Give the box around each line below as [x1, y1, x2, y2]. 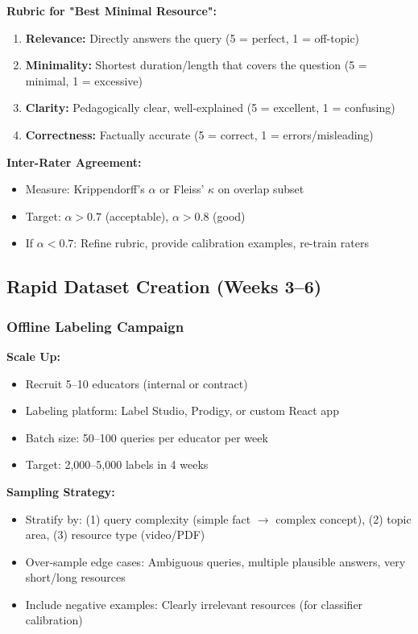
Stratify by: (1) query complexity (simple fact [25, 510, 251, 527]
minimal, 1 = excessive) [25, 72, 143, 89]
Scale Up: [6, 347, 60, 364]
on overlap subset [217, 180, 304, 197]
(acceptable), [105, 207, 169, 224]
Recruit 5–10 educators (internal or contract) [25, 375, 248, 392]
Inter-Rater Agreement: [6, 153, 142, 170]
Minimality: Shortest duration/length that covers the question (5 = [25, 56, 367, 73]
